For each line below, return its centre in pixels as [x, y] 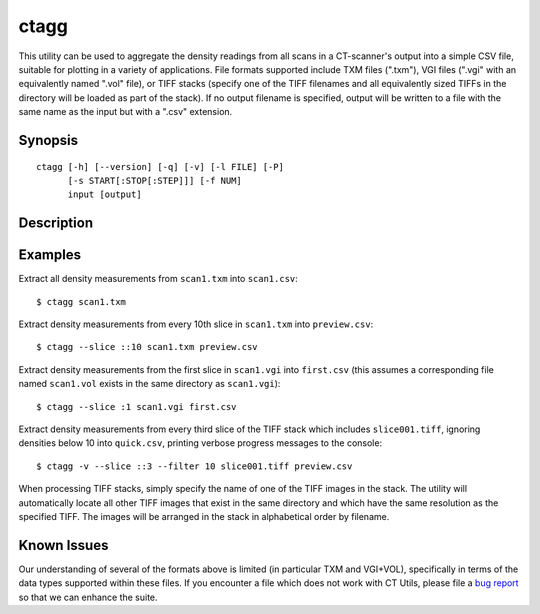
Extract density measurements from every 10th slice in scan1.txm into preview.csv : [196, 324]
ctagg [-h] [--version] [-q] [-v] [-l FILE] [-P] [160, 166]
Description [56, 223]
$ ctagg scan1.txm [81, 301]
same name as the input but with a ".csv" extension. [125, 112]
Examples [50, 255]
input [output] [104, 194]
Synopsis [48, 140]
